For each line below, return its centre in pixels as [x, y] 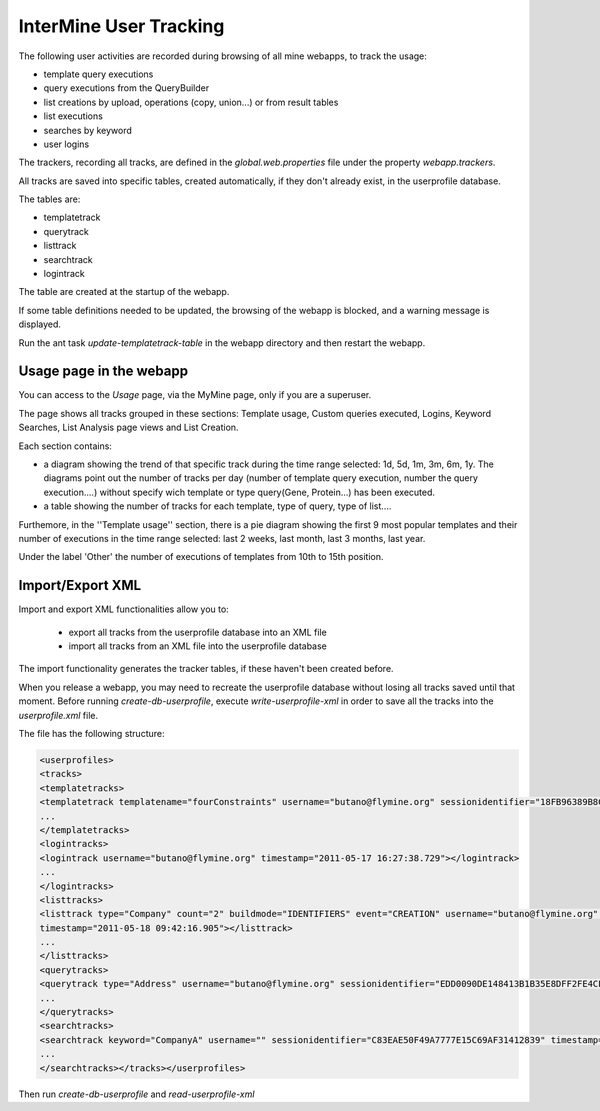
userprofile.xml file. [58, 715]
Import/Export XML [80, 585]
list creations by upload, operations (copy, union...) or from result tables [191, 102]
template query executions [98, 74]
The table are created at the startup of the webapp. [124, 292]
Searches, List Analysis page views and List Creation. [128, 427]
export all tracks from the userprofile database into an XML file [197, 632]
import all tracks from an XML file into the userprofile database [197, 646]
